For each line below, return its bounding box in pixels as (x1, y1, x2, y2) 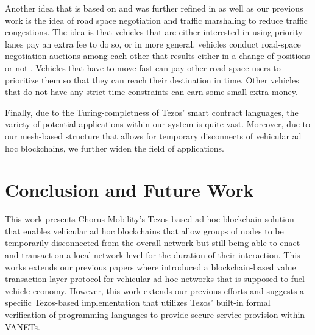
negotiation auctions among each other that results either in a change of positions (5, 49, 310, 62)
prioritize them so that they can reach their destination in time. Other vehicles (5, 73, 299, 86)
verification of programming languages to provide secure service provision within (5, 308, 305, 320)
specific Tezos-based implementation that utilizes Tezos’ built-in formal (5, 296, 271, 309)
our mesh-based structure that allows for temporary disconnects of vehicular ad (5, 129, 302, 142)
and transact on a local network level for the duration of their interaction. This (5, 249, 300, 261)
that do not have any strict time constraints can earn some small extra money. (5, 85, 298, 98)
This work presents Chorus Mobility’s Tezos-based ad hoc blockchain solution (5, 213, 294, 225)
